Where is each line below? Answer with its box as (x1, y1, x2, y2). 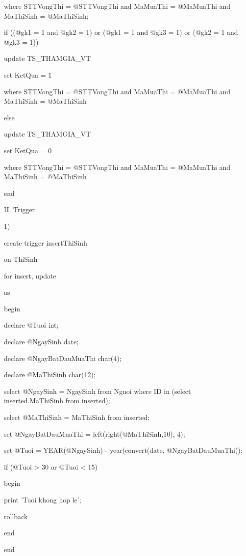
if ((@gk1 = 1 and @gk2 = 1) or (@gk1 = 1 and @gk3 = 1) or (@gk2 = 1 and (4, 27, 238, 37)
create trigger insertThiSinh (4, 237, 87, 248)
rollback (4, 511, 28, 521)
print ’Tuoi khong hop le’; (4, 495, 81, 504)
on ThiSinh (4, 254, 38, 264)
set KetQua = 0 (4, 145, 52, 155)
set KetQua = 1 (4, 69, 52, 80)
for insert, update (4, 270, 56, 280)
